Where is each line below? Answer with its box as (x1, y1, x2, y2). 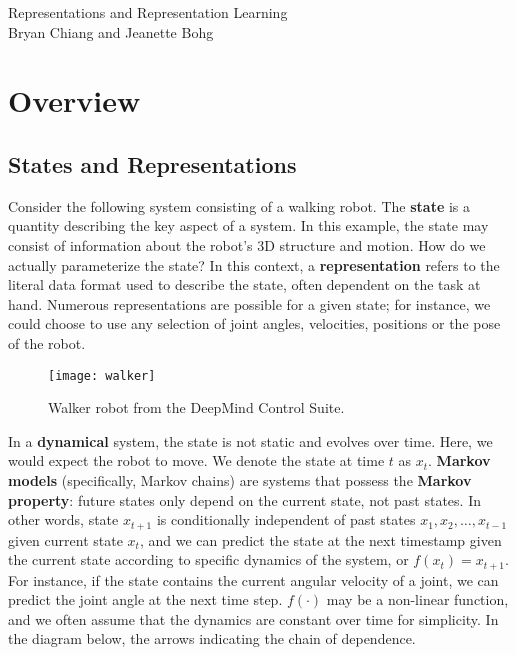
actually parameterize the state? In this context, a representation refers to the (8, 254, 500, 275)
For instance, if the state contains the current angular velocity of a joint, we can (8, 569, 499, 590)
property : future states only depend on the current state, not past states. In (8, 489, 481, 510)
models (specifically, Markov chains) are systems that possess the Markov (8, 469, 472, 490)
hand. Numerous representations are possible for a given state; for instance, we (8, 293, 491, 314)
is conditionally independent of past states (156, 509, 416, 530)
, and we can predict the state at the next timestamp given (139, 529, 502, 550)
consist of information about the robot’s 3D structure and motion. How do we (8, 234, 486, 255)
